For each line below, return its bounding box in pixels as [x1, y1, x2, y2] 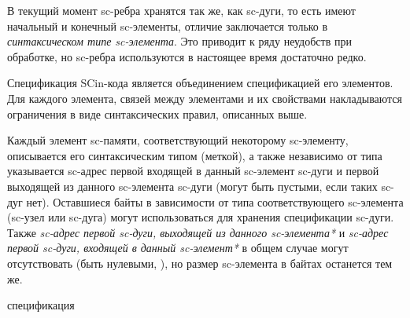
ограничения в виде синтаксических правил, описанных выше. [7, 105, 308, 122]
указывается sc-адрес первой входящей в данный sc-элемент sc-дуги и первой [7, 163, 379, 179]
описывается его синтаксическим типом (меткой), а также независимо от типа [7, 147, 382, 163]
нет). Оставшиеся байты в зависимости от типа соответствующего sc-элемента [26, 193, 404, 210]
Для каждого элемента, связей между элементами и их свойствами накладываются [7, 90, 403, 106]
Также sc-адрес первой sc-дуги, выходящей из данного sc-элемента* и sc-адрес [7, 224, 389, 240]
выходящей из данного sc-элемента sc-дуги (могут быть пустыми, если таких [7, 177, 378, 194]
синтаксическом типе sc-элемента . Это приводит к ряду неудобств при [7, 33, 352, 49]
